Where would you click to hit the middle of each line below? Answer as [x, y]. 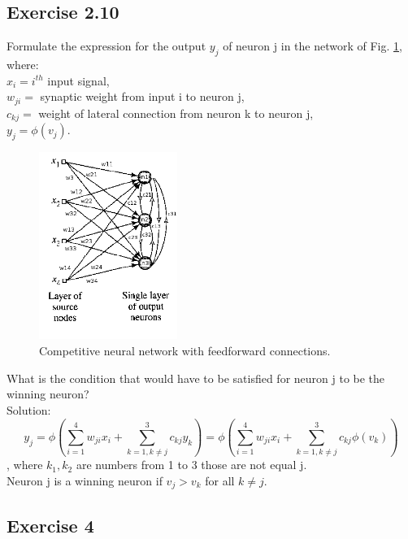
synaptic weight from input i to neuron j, [142, 96]
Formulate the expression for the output [106, 46]
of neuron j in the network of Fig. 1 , [313, 46]
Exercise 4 [50, 525]
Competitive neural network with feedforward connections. [185, 351]
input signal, [78, 80]
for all [220, 480]
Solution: [29, 409]
